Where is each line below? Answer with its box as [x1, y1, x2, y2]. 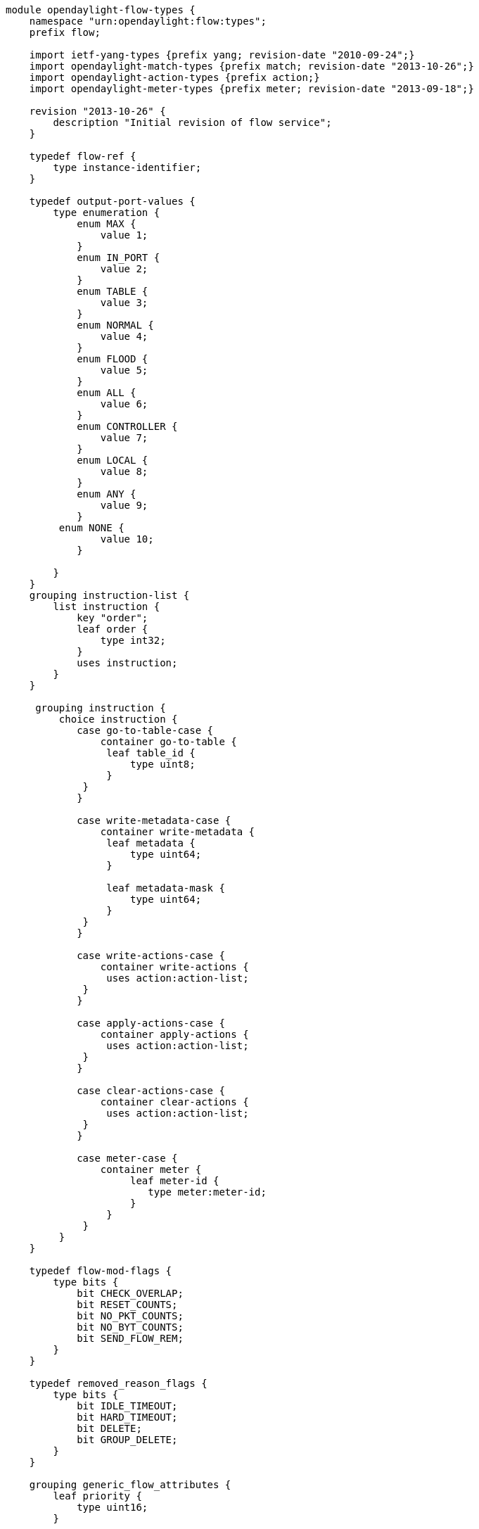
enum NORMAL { [77, 319, 154, 331]
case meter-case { [77, 1153, 178, 1164]
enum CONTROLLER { [77, 421, 178, 432]
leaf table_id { [106, 747, 196, 759]
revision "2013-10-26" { [29, 106, 166, 117]
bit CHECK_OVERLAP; [77, 1288, 184, 1299]
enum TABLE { [77, 286, 148, 297]
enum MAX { [77, 218, 136, 229]
